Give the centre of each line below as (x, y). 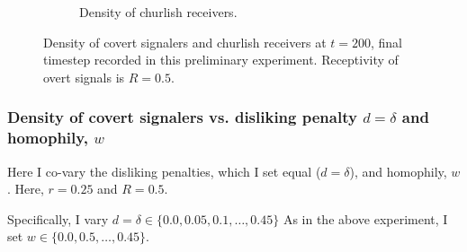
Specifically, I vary (58, 218)
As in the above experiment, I (365, 218)
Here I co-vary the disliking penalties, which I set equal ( (164, 171)
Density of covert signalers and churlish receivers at (185, 42)
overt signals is (84, 77)
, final (386, 42)
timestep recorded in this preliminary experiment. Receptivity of (221, 60)
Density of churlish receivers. (158, 12)
